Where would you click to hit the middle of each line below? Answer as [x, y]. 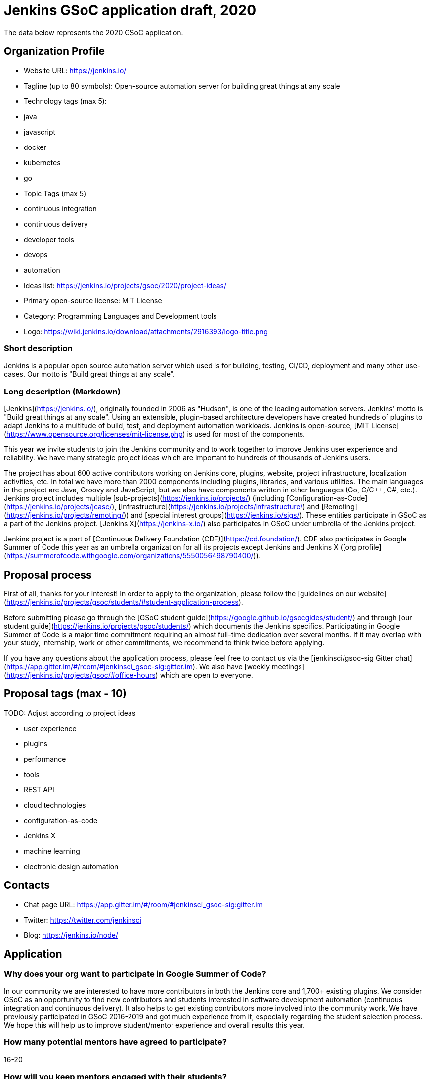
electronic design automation [71, 866]
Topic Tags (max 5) [55, 193]
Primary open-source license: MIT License [93, 300]
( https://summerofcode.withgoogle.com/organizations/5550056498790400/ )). [132, 556]
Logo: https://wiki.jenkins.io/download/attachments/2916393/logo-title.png [146, 331]
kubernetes [42, 162]
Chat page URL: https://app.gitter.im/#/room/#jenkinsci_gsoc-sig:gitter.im [144, 904]
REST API [39, 789]
